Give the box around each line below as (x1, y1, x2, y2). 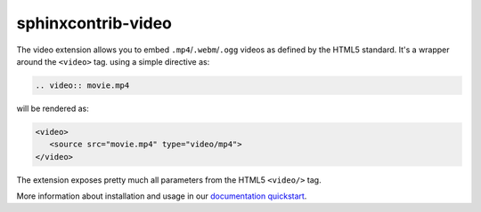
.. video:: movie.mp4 (35, 80, 130, 90)
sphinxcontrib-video (16, 13, 173, 33)
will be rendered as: (16, 103, 89, 114)
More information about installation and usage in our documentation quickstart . (16, 191, 307, 201)
